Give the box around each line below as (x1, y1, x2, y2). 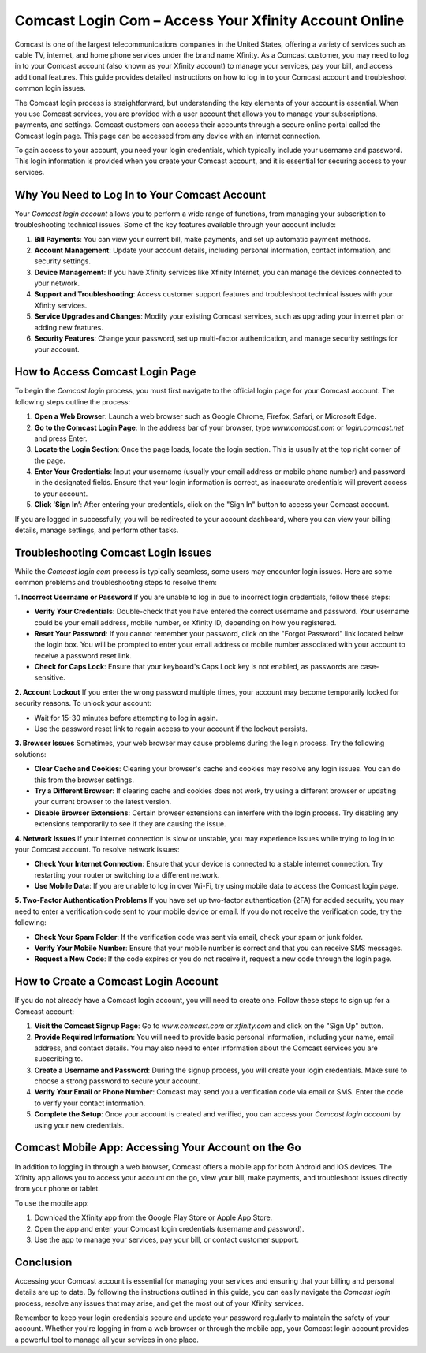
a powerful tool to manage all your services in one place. (14, 1335, 199, 1344)
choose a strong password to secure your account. (34, 1076, 200, 1086)
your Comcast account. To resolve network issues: (14, 844, 180, 854)
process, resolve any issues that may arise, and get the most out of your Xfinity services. (14, 1298, 304, 1308)
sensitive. (34, 673, 66, 682)
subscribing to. (34, 1054, 84, 1064)
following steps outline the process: (14, 397, 130, 406)
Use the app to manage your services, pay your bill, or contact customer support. (34, 1235, 299, 1244)
